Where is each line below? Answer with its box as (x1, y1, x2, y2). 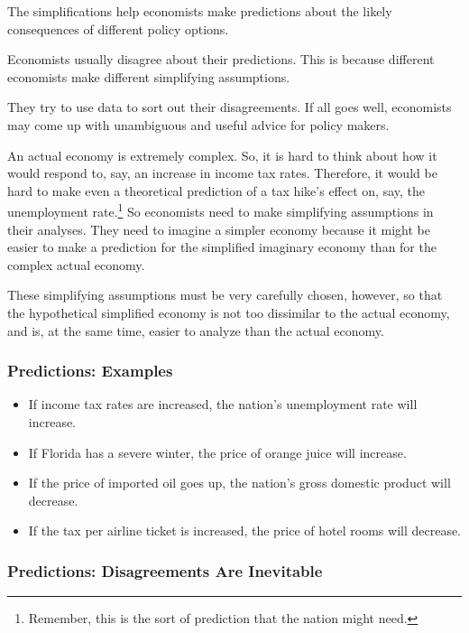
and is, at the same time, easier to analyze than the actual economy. (7, 321, 384, 340)
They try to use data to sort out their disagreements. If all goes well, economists (7, 98, 452, 116)
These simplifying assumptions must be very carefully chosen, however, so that (7, 285, 443, 304)
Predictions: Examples (7, 359, 173, 382)
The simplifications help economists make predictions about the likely (7, 2, 392, 20)
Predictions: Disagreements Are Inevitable (7, 559, 323, 582)
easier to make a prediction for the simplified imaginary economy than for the (7, 237, 437, 256)
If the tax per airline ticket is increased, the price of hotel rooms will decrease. (28, 521, 462, 540)
